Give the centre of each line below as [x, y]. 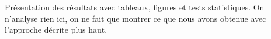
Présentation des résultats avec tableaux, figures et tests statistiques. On [135, 7]
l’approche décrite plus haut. [56, 30]
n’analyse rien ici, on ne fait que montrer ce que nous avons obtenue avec [135, 18]
